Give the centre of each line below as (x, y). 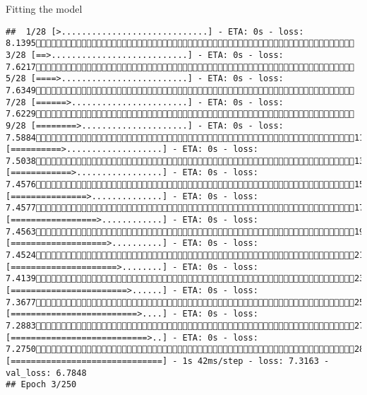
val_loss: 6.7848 (46, 373)
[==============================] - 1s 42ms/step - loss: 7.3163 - (168, 361)
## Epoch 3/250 (41, 385)
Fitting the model (44, 8)
